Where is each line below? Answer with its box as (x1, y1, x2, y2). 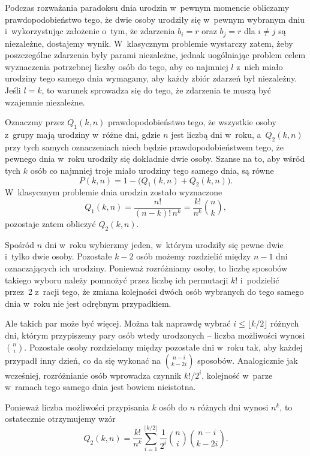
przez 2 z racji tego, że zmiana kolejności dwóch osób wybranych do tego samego (5, 285, 304, 298)
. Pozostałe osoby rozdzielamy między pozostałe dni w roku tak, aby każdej (24, 340, 303, 353)
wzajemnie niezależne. (5, 95, 85, 108)
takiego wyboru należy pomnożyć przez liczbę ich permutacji (5, 273, 228, 286)
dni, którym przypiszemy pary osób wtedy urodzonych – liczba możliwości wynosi (5, 328, 305, 341)
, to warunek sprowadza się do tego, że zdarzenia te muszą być (41, 84, 272, 96)
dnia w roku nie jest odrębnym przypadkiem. (5, 297, 171, 309)
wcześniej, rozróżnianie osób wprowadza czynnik (5, 369, 182, 381)
